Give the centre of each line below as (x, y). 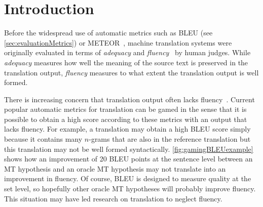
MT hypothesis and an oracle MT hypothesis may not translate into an (115, 168)
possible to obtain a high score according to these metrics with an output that (126, 119)
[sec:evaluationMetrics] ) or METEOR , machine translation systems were (118, 42)
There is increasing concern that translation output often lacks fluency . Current (129, 99)
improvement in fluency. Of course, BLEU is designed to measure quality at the (128, 178)
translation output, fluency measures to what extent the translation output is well (131, 72)
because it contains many (43, 139)
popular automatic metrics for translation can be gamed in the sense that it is (125, 109)
